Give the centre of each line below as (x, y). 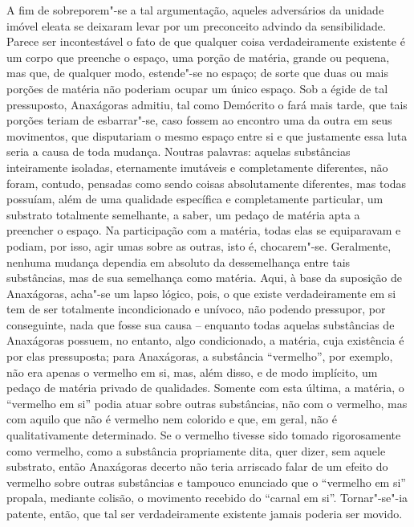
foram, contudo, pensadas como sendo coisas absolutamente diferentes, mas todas (207, 183)
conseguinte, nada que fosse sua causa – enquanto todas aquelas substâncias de (201, 324)
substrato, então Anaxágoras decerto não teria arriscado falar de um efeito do (197, 466)
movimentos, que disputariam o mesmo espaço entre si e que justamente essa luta (207, 135)
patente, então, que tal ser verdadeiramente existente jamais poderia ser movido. (205, 513)
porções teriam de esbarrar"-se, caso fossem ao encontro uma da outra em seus (199, 120)
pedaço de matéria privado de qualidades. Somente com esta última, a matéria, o (205, 388)
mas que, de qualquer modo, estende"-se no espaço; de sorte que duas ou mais (197, 73)
